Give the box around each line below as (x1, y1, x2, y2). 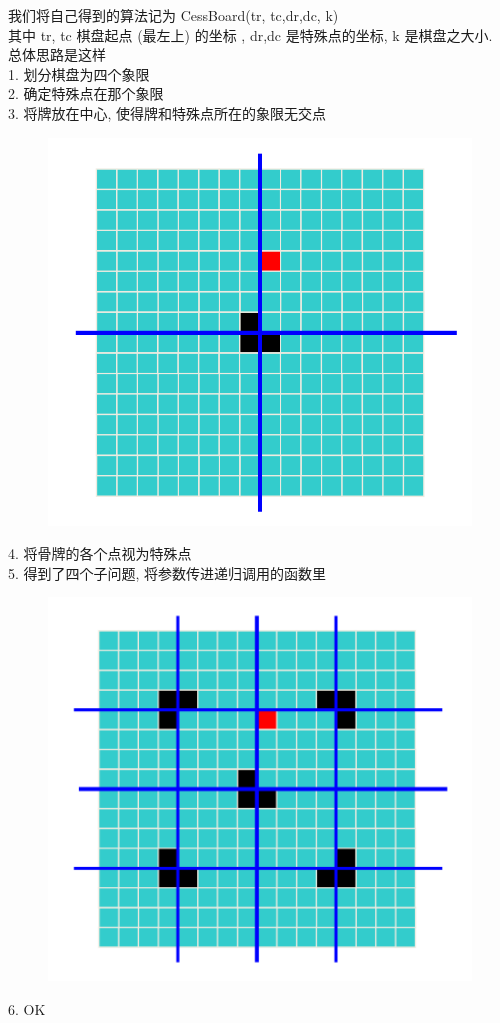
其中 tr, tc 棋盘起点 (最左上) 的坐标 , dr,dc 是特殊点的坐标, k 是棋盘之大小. (8, 24, 493, 45)
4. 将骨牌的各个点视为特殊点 (8, 543, 192, 564)
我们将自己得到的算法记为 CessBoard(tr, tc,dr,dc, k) (8, 5, 339, 25)
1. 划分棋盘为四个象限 (8, 63, 150, 84)
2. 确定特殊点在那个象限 (8, 83, 164, 104)
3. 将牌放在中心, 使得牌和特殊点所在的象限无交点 (8, 102, 327, 123)
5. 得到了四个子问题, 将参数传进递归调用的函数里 (8, 562, 327, 583)
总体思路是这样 (8, 44, 106, 65)
